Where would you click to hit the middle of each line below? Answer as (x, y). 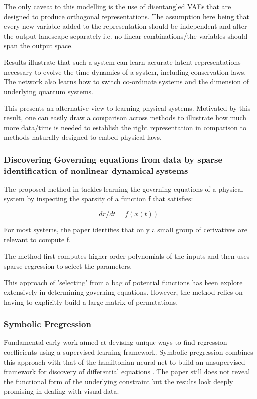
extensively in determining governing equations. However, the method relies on (123, 292)
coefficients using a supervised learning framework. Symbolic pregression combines (128, 352)
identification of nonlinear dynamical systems (96, 170)
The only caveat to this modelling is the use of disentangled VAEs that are (118, 6)
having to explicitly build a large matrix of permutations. (91, 302)
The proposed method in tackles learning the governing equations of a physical (124, 189)
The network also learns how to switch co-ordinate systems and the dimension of (127, 82)
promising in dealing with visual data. (62, 391)
